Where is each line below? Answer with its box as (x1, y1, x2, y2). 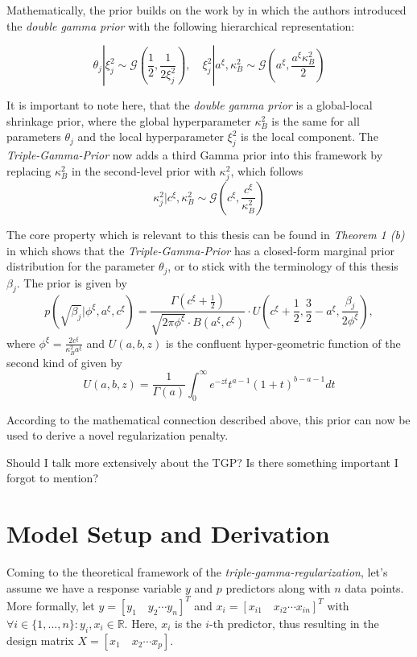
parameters (6, 128, 61, 145)
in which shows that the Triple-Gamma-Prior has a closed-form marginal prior (6, 242, 394, 258)
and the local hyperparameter (77, 128, 224, 145)
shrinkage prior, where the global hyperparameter (6, 112, 251, 129)
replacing (6, 162, 52, 179)
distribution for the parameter (6, 258, 155, 275)
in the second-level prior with (71, 162, 216, 179)
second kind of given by (6, 353, 122, 370)
